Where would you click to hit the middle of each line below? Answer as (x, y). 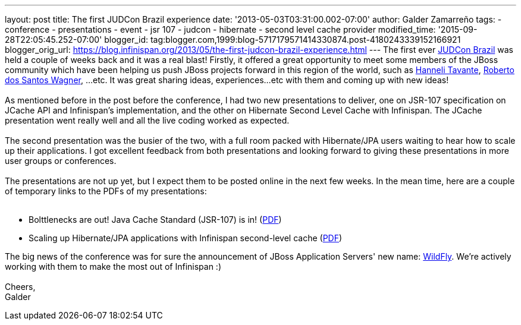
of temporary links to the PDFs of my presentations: (106, 191)
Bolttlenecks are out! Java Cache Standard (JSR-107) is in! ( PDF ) (155, 220)
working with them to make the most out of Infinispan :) (113, 266)
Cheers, (20, 287)
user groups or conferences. (61, 161)
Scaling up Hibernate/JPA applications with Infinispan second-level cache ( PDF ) (186, 238)
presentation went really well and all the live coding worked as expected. (147, 120)
